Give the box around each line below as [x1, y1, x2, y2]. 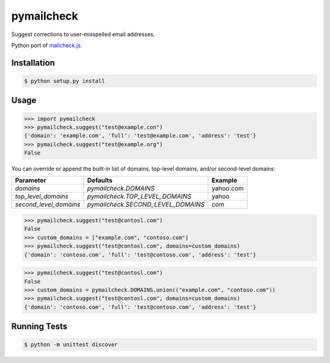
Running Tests [11, 321, 67, 332]
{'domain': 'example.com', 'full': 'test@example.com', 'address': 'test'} [24, 132, 257, 139]
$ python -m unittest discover [24, 341, 119, 348]
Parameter [15, 176, 46, 185]
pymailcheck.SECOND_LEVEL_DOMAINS [87, 200, 205, 209]
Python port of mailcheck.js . [11, 42, 82, 49]
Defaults [87, 176, 113, 185]
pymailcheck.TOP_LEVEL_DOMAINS [87, 193, 192, 201]
